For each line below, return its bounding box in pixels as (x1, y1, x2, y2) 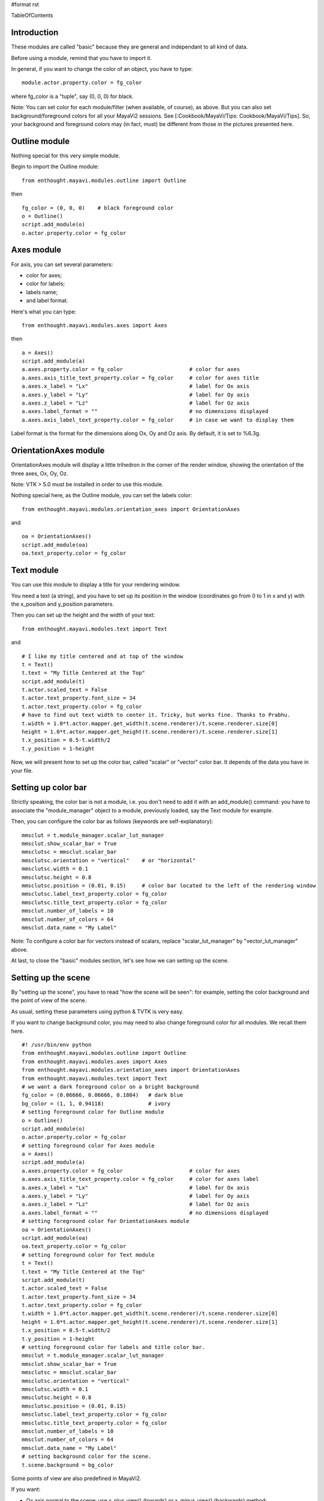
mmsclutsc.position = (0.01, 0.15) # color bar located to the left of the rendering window (22, 883, 316, 889)
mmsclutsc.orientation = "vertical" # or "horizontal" (22, 857, 196, 864)
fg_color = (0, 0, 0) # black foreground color (22, 204, 174, 211)
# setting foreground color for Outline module (22, 1108, 164, 1116)
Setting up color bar (11, 782, 87, 793)
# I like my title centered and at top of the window (22, 653, 183, 660)
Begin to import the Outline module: (11, 163, 99, 171)
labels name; (26, 288, 58, 295)
